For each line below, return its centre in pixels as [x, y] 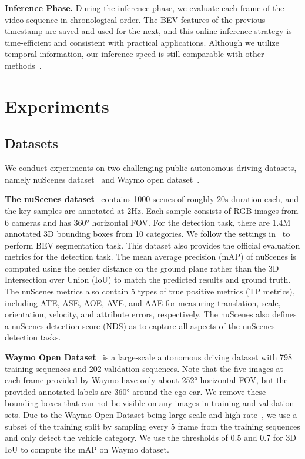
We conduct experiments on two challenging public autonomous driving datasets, [151, 168]
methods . [23, 65]
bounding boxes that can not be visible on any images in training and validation [150, 403]
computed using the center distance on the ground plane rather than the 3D [142, 268]
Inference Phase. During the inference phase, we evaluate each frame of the [145, 8]
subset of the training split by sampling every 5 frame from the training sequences [152, 426]
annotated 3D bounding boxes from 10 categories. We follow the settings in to [148, 234]
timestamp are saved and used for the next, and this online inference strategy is [148, 31]
